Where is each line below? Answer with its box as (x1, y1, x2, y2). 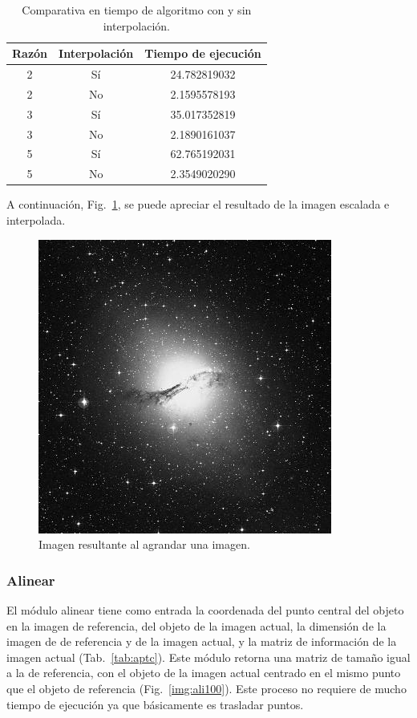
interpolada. (6, 211, 66, 228)
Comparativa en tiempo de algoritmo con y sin (22, 2, 252, 18)
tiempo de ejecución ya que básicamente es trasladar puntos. (6, 696, 304, 712)
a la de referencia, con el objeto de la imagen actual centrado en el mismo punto (6, 664, 401, 681)
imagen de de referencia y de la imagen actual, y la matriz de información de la (6, 633, 397, 650)
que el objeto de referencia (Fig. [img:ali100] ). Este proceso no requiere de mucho (6, 679, 407, 696)
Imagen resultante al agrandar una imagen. (38, 536, 250, 553)
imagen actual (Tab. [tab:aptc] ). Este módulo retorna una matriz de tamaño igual (6, 648, 411, 665)
